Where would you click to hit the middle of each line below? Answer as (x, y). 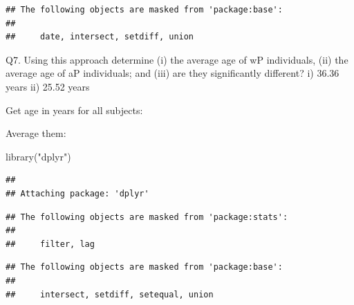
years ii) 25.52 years (48, 86)
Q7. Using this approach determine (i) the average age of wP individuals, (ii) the (177, 59)
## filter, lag (50, 244)
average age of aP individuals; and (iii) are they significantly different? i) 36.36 (173, 73)
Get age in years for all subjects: (74, 110)
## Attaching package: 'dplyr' (77, 193)
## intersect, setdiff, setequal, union (110, 294)
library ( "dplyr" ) (38, 156)
